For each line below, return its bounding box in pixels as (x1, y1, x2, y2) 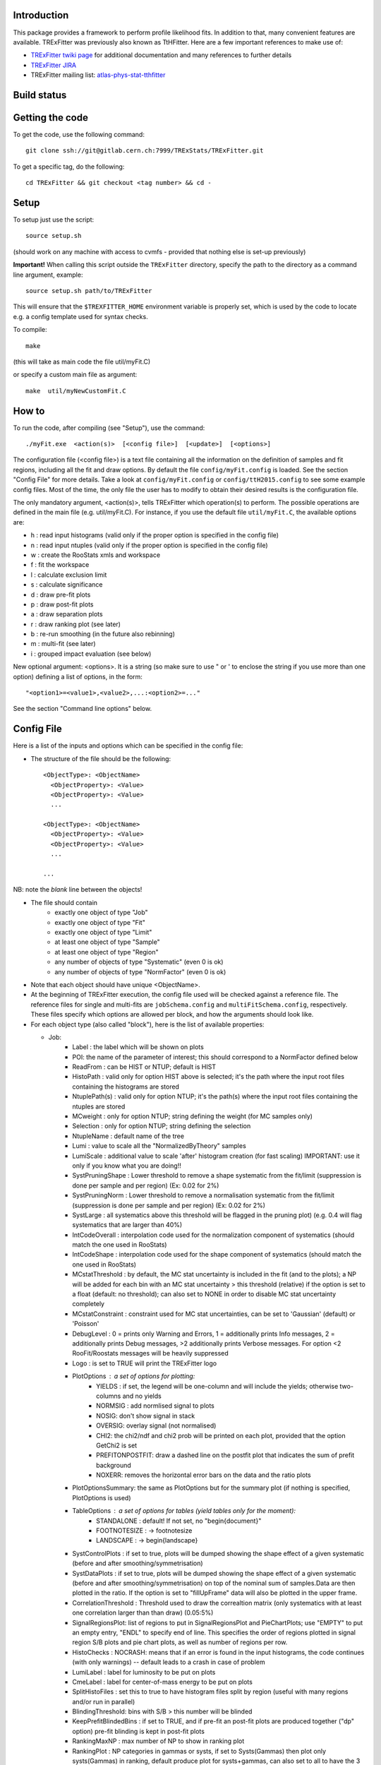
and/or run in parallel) (72, 1697, 135, 1706)
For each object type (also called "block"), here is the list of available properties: (30, 1020, 265, 1029)
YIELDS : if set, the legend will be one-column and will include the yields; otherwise (96, 1382, 339, 1390)
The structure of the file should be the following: (30, 754, 171, 762)
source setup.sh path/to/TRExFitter (25, 287, 152, 295)
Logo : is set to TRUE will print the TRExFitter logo (72, 1359, 217, 1368)
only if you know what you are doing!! (72, 1161, 181, 1170)
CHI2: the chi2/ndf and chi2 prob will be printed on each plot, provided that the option (96, 1431, 346, 1440)
